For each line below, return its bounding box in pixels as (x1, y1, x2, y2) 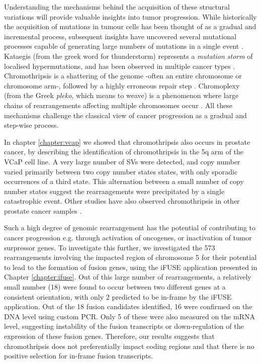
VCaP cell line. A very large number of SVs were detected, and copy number (4, 156, 240, 166)
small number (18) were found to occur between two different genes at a (4, 282, 226, 292)
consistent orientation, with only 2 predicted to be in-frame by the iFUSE (4, 291, 232, 302)
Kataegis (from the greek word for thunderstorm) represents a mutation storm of (4, 50, 253, 61)
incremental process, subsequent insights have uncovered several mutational (4, 31, 236, 41)
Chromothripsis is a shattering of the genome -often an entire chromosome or (4, 70, 242, 81)
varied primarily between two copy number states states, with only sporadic (4, 166, 238, 176)
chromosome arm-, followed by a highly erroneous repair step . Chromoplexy (4, 80, 240, 90)
